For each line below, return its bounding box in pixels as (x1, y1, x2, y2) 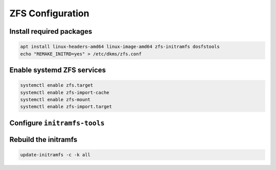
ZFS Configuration (9, 8, 89, 19)
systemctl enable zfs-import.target (20, 104, 112, 110)
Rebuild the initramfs (9, 135, 78, 144)
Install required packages (9, 27, 93, 36)
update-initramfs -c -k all (20, 152, 90, 158)
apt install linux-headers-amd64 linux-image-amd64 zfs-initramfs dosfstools (20, 44, 220, 50)
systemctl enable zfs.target (20, 82, 94, 88)
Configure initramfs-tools (9, 118, 105, 127)
